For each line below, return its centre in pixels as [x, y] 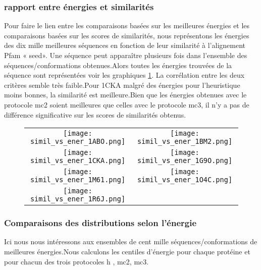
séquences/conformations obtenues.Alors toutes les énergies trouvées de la [118, 65]
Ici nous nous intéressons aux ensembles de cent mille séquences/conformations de [131, 241]
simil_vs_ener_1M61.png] [78, 180]
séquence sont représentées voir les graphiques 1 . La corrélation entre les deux [124, 75]
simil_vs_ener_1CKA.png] [78, 161]
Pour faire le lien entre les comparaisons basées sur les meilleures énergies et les [127, 25]
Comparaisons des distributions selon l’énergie [100, 223]
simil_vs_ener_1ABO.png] [78, 142]
